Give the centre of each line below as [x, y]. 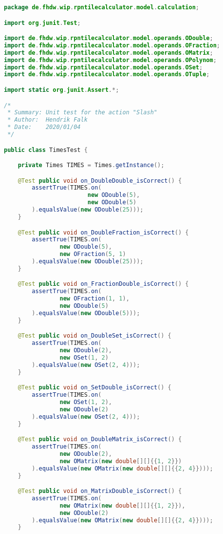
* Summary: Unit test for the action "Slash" [82, 113]
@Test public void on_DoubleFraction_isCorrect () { [103, 232]
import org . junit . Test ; [42, 23]
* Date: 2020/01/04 [44, 127]
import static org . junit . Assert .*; [62, 90]
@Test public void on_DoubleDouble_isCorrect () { [100, 181]
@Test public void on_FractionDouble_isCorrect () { [103, 284]
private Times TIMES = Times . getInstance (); [91, 165]
